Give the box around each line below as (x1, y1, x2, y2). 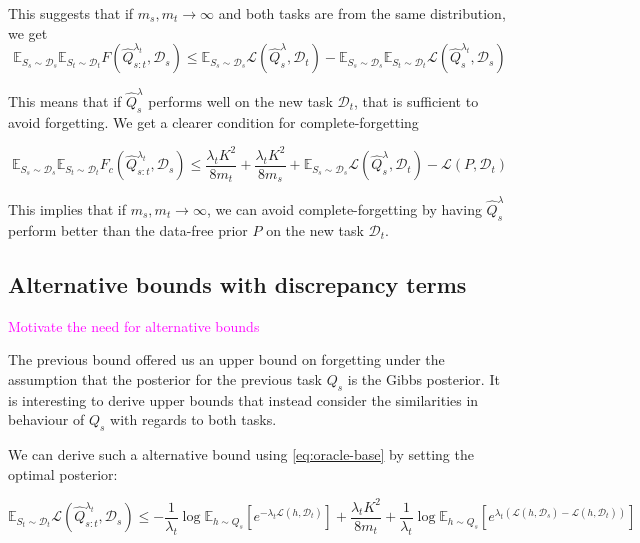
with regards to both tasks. (110, 409, 277, 430)
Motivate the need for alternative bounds (8, 315, 260, 336)
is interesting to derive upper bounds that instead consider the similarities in (8, 389, 479, 410)
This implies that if (8, 199, 126, 220)
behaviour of (8, 409, 85, 430)
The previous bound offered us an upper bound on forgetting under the (8, 349, 445, 370)
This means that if (8, 90, 122, 111)
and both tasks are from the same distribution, (218, 3, 506, 23)
